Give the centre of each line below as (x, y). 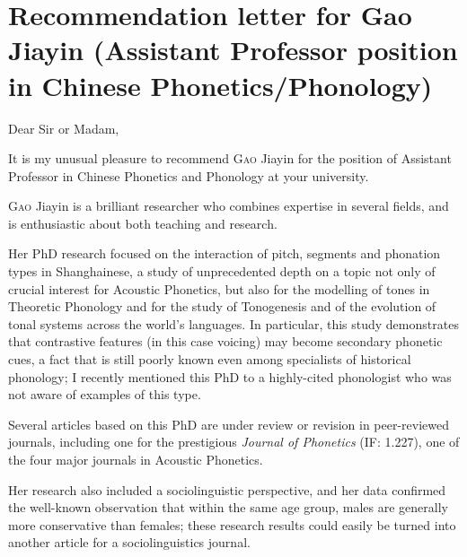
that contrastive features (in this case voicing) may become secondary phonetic (225, 341)
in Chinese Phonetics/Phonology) (220, 85)
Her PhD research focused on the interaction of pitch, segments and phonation (225, 253)
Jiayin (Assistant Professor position (233, 50)
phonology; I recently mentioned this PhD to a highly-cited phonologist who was (230, 376)
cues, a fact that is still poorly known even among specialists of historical (210, 359)
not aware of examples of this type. (105, 394)
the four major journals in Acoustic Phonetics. (136, 459)
